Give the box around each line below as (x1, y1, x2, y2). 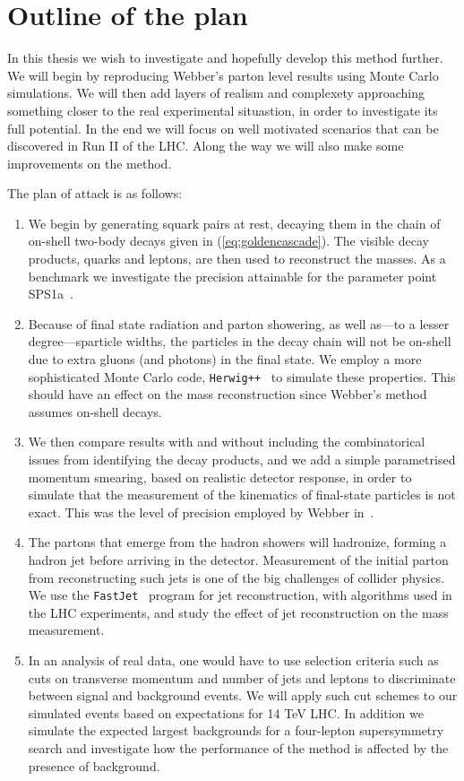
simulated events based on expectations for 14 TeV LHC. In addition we (28, 703, 424, 722)
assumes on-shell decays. (28, 402, 162, 421)
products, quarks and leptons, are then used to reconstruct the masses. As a (28, 249, 446, 268)
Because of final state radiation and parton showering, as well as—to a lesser (28, 314, 450, 333)
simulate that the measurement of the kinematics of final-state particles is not (28, 485, 456, 504)
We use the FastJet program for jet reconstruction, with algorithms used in (28, 586, 452, 604)
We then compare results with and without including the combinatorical (28, 432, 425, 451)
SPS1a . (28, 284, 73, 303)
